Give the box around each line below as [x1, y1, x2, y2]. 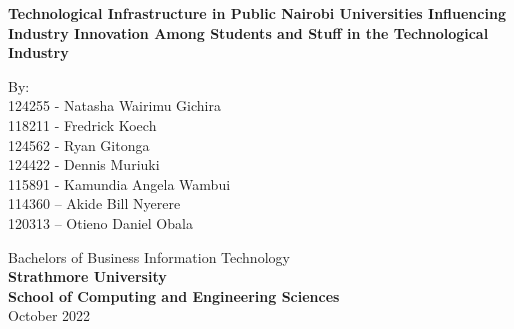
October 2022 [8, 305, 91, 326]
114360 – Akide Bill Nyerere [8, 193, 181, 214]
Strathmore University [8, 266, 167, 287]
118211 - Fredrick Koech [8, 114, 157, 135]
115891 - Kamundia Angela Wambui [8, 173, 231, 194]
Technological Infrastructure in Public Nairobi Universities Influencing [8, 3, 506, 23]
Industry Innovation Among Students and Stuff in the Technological [8, 22, 489, 43]
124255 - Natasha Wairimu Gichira [8, 95, 221, 116]
